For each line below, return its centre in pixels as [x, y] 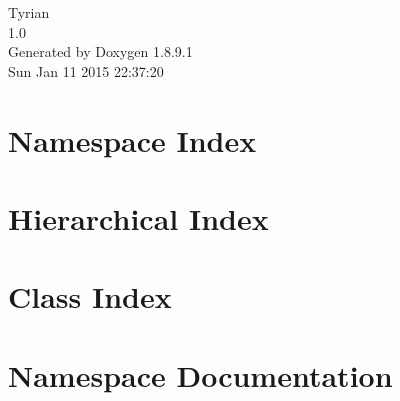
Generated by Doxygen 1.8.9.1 [100, 51]
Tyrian [29, 12]
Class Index [90, 296]
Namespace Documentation [200, 374]
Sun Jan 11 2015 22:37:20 [86, 70]
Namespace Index [132, 139]
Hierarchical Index [138, 217]
